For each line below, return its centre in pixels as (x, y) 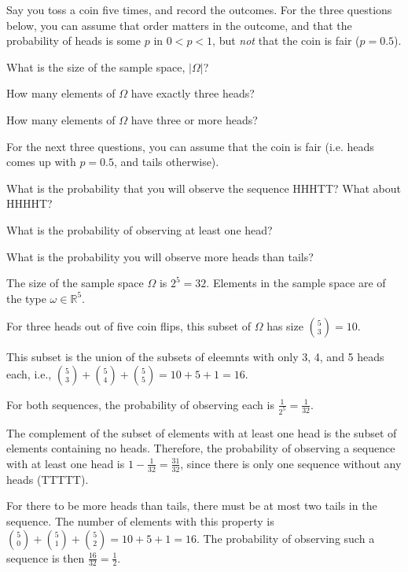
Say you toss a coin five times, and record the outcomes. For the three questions (199, 9)
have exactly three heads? (193, 93)
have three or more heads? (194, 119)
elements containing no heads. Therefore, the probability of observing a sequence (201, 448)
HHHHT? (29, 203)
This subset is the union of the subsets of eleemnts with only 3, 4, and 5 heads (195, 357)
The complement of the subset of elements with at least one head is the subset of (202, 432)
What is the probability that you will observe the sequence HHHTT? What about (204, 188)
